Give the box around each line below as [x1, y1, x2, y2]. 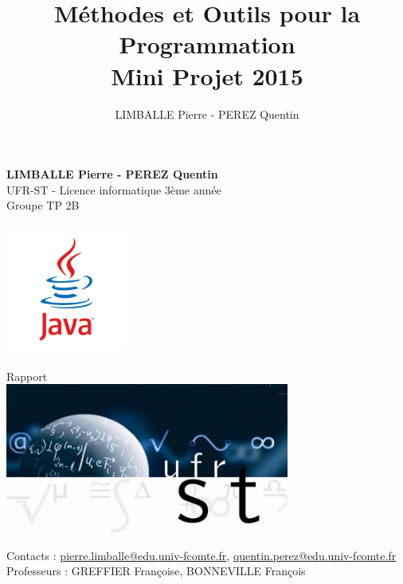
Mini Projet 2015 [111, 59, 303, 92]
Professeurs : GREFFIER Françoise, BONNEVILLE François [6, 562, 306, 579]
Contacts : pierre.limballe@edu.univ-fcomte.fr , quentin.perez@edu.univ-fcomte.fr [6, 547, 397, 563]
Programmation [119, 28, 295, 61]
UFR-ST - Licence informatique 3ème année [6, 181, 221, 198]
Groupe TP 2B [6, 197, 80, 214]
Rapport [6, 367, 48, 384]
